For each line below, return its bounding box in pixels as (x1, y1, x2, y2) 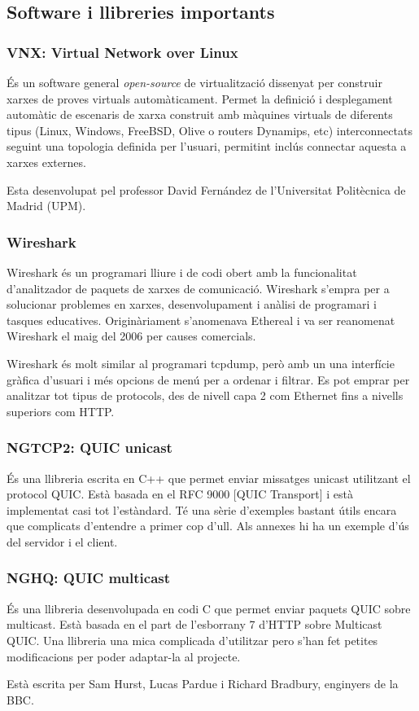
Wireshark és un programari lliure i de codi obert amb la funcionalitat (7, 263, 357, 280)
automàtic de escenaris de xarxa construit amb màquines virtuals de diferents (7, 106, 393, 123)
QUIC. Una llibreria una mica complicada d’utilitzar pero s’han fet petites (7, 631, 378, 648)
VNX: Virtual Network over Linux (7, 42, 238, 62)
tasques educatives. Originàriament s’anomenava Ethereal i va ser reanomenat (7, 311, 395, 328)
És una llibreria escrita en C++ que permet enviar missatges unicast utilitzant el (7, 469, 411, 486)
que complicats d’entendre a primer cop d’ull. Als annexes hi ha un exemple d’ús (7, 517, 409, 534)
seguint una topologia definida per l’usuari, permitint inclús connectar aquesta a (7, 138, 407, 155)
